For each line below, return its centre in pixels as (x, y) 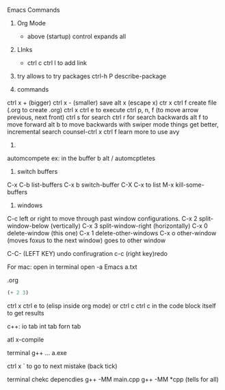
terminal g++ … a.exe (37, 352)
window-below (28, 226)
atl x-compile (26, 339)
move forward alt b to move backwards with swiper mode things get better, (113, 125)
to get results (26, 313)
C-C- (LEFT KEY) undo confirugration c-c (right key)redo (87, 253)
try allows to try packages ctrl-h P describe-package (92, 76)
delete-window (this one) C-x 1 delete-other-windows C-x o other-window (112, 233)
